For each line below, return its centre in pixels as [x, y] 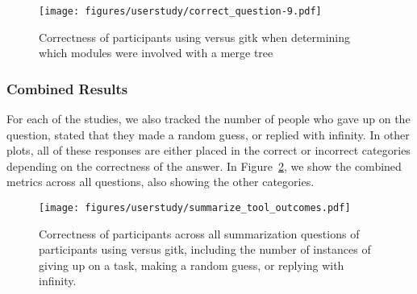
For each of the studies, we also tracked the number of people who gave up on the [208, 119]
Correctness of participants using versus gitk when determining [195, 37]
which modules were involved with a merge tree [156, 53]
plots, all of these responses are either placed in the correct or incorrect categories [208, 150]
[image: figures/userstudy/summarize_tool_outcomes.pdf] [195, 208]
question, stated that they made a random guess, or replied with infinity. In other [208, 134]
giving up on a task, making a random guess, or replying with [192, 265]
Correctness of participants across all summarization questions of [199, 233]
